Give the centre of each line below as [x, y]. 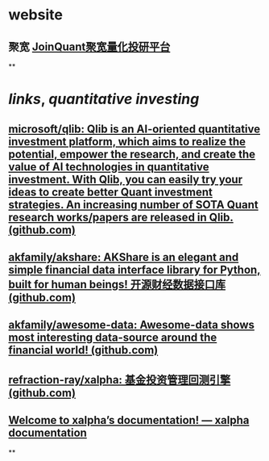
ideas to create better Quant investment [111, 192]
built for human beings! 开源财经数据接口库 [117, 284]
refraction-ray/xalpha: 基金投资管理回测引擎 [120, 380]
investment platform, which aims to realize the [127, 142]
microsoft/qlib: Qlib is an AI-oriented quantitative [134, 129]
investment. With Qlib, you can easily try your [126, 179]
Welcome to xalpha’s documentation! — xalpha [129, 420]
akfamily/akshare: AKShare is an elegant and [124, 257]
